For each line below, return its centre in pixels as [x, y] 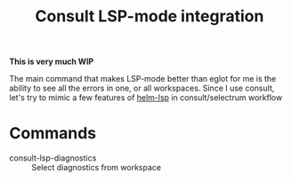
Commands [53, 134]
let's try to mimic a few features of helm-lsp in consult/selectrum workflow [146, 98]
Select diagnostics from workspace [97, 168]
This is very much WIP [52, 62]
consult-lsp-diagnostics [53, 158]
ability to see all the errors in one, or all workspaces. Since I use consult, [142, 88]
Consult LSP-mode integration [150, 16]
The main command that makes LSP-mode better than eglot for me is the [143, 79]
